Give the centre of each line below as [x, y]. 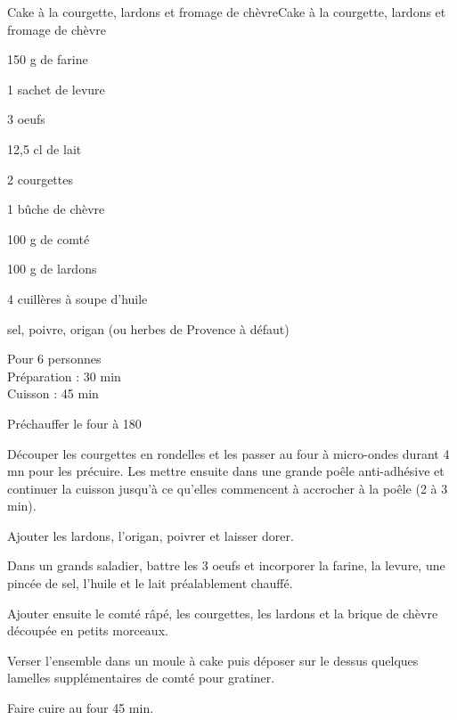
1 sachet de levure [56, 89]
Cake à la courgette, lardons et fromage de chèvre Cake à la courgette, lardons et [227, 12]
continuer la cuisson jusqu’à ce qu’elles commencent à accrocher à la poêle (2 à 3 [228, 488]
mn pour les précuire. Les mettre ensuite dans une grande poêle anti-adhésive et [226, 471]
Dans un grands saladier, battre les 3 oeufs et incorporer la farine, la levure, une [226, 565]
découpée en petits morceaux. [88, 630]
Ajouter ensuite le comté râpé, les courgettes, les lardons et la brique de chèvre [223, 613]
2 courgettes [40, 179]
